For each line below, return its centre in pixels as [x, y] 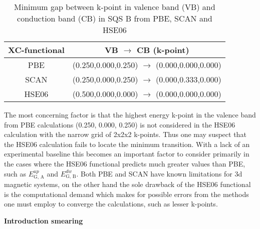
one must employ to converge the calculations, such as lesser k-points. [111, 204]
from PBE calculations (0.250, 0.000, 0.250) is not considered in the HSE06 [120, 124]
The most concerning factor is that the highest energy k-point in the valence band [130, 114]
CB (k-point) [163, 50]
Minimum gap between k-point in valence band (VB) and [115, 7]
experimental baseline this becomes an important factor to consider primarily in [127, 154]
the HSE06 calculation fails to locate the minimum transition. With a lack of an [127, 144]
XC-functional [36, 50]
